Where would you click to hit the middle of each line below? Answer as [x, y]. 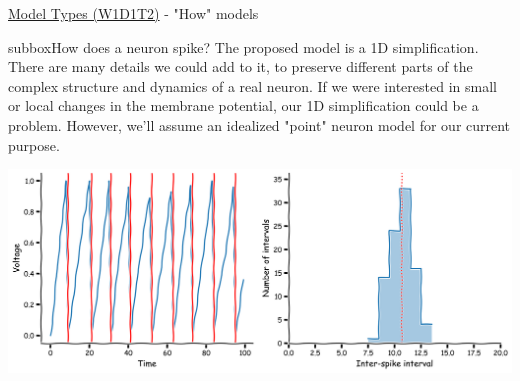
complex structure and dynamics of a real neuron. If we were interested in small [252, 85]
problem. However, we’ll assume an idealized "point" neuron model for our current [259, 124]
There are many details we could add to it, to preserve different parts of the [240, 66]
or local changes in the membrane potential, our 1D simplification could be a [243, 105]
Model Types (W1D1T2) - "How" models [133, 13]
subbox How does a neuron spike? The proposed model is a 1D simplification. [243, 46]
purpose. [34, 144]
